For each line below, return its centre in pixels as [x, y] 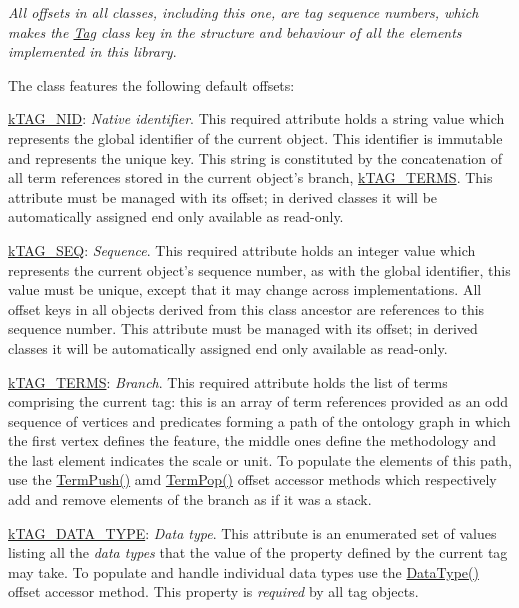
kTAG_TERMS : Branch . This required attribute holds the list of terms [228, 381]
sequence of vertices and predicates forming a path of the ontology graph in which [259, 420]
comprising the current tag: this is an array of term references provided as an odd [258, 401]
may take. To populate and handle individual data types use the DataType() [243, 571]
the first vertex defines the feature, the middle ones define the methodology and [252, 440]
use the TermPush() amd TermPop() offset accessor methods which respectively [252, 479]
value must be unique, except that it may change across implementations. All [245, 289]
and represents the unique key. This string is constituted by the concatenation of [255, 157]
